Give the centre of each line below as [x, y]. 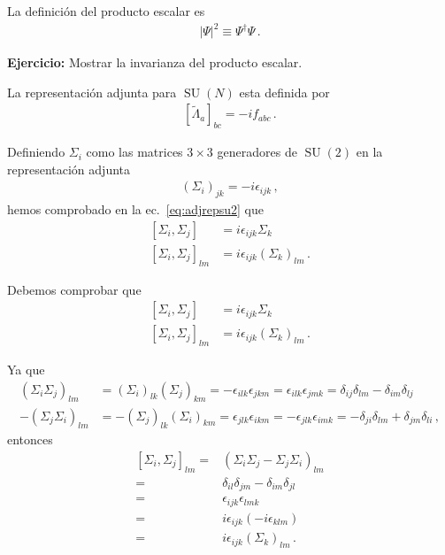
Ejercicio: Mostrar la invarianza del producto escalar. [155, 62]
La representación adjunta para [92, 92]
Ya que [26, 370]
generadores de [257, 152]
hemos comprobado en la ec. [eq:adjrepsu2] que [135, 209]
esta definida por [284, 92]
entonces [30, 439]
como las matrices [134, 152]
